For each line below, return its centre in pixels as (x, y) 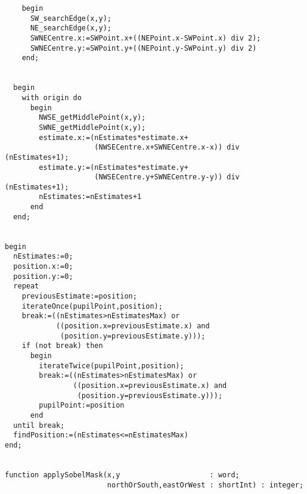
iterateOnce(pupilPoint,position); (92, 306)
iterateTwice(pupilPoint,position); (111, 366)
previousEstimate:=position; (79, 296)
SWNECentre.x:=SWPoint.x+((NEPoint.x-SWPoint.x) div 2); (145, 38)
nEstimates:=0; (43, 257)
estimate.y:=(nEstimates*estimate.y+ (114, 167)
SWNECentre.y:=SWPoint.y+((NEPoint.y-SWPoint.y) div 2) (143, 48)
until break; (39, 425)
